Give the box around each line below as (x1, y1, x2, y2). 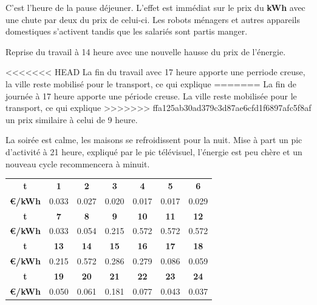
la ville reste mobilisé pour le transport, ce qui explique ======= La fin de (5, 77, 296, 90)
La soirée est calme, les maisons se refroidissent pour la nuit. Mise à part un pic (5, 133, 302, 146)
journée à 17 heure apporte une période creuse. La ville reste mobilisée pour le (5, 89, 297, 102)
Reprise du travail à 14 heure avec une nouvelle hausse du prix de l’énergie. (5, 45, 286, 58)
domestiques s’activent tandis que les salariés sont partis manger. (5, 25, 248, 38)
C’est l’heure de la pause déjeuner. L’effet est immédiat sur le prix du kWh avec (5, 1, 305, 13)
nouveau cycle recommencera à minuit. (5, 157, 150, 170)
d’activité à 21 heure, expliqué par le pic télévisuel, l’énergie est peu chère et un (5, 145, 302, 158)
